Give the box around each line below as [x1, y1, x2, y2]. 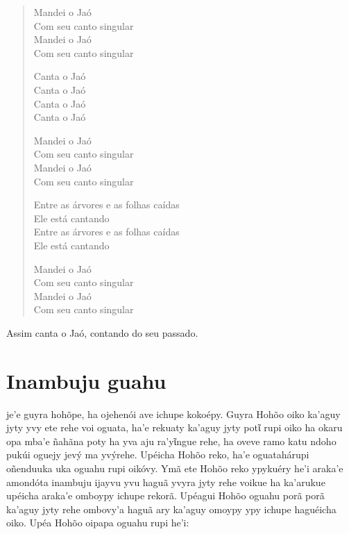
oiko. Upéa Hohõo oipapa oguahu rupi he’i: [6, 515, 189, 530]
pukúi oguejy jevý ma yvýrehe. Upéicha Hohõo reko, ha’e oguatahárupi [6, 447, 309, 462]
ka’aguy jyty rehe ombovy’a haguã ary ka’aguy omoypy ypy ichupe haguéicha [6, 501, 337, 516]
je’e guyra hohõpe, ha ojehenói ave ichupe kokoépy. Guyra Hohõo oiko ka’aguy [6, 406, 341, 421]
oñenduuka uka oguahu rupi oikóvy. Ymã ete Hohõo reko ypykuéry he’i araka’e [6, 460, 343, 475]
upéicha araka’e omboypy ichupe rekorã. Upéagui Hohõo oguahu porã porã [6, 488, 325, 503]
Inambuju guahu [6, 366, 167, 394]
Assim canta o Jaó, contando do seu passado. [6, 325, 198, 340]
